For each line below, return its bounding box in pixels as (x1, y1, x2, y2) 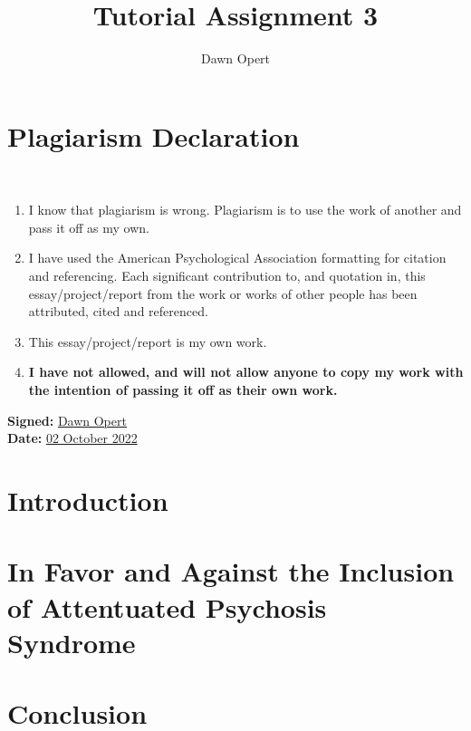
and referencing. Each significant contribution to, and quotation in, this (28, 266, 426, 285)
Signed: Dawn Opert (7, 410, 127, 429)
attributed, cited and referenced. (28, 302, 208, 321)
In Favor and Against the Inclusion (7, 553, 455, 590)
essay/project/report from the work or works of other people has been (28, 284, 418, 303)
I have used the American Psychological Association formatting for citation (28, 248, 447, 267)
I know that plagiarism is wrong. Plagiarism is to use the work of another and (28, 200, 462, 219)
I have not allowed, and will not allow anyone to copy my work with (28, 362, 464, 381)
